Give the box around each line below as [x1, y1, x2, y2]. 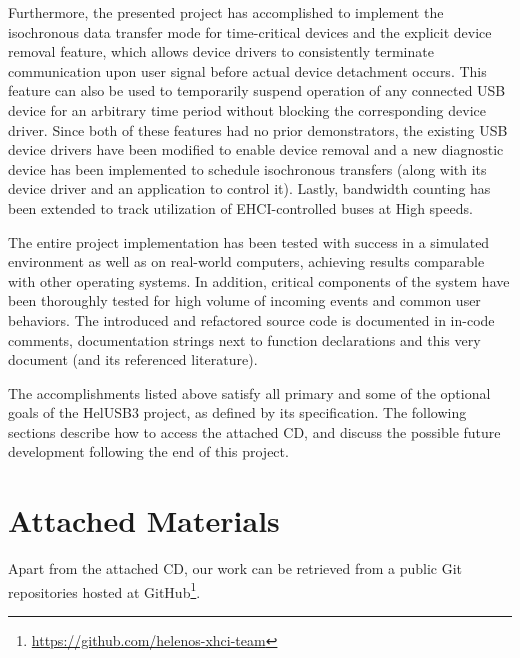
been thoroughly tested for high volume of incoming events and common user [8, 290, 481, 311]
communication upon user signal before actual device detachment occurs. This [8, 60, 487, 81]
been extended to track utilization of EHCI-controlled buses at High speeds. [8, 197, 473, 218]
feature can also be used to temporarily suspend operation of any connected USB [8, 80, 506, 101]
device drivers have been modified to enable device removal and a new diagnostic [8, 139, 504, 160]
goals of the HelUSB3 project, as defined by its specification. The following [8, 402, 467, 423]
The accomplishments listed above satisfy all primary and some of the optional [8, 382, 491, 403]
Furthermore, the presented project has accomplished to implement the [8, 2, 444, 22]
